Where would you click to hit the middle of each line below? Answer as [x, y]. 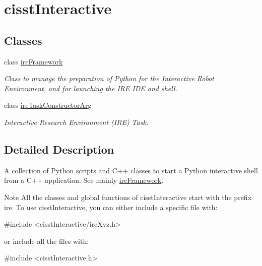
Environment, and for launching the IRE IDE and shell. [91, 88]
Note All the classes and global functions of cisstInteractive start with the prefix [128, 197]
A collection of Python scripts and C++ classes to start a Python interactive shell [131, 170]
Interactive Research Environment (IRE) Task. [76, 122]
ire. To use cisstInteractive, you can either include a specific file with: [111, 207]
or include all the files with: [47, 241]
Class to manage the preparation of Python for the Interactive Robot [109, 78]
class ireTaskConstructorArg [48, 105]
